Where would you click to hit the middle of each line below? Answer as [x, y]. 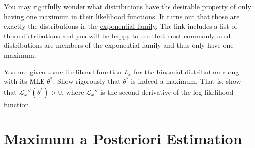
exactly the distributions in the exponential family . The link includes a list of [121, 26]
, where [73, 92]
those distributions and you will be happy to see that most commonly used [117, 35]
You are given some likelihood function [63, 71]
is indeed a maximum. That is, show [186, 81]
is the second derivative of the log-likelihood [167, 92]
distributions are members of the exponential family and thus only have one [119, 45]
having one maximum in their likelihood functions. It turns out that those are [122, 16]
